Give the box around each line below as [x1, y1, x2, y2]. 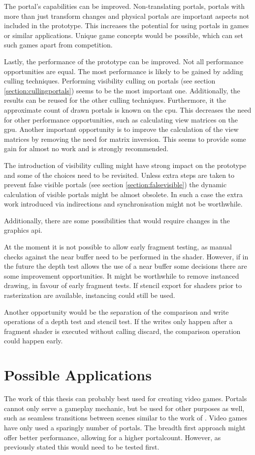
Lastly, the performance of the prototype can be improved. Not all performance [4, 56, 244, 66]
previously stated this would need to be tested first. [4, 442, 159, 452]
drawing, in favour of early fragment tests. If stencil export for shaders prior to [4, 280, 242, 290]
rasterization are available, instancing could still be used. [4, 290, 175, 300]
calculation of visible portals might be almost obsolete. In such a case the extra [4, 189, 243, 199]
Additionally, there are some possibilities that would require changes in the [4, 215, 230, 225]
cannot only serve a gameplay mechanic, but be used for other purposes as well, [4, 403, 245, 413]
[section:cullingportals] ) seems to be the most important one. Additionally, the [4, 85, 240, 95]
